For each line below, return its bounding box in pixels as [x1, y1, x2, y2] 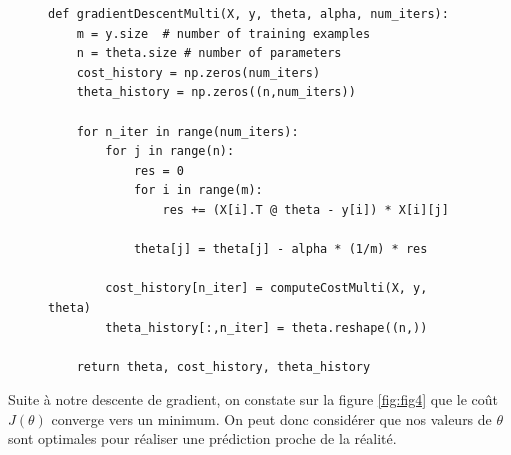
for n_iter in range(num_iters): [76, 124, 299, 139]
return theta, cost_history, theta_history [76, 359, 371, 374]
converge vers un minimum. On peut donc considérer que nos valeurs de [51, 408, 492, 429]
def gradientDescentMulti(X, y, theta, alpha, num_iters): [48, 7, 449, 21]
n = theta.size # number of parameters [76, 46, 342, 61]
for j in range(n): [105, 144, 235, 159]
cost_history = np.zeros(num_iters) [76, 65, 321, 80]
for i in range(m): [133, 183, 263, 198]
